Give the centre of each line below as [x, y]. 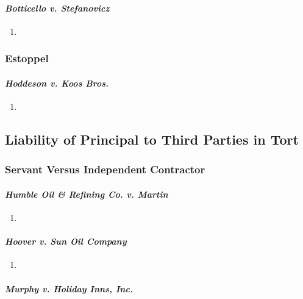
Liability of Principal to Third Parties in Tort [152, 139]
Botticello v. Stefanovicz [57, 8]
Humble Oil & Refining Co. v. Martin [87, 194]
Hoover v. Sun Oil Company [66, 241]
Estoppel [27, 58]
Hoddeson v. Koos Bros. [57, 83]
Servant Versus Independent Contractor [105, 169]
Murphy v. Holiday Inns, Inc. [69, 288]
